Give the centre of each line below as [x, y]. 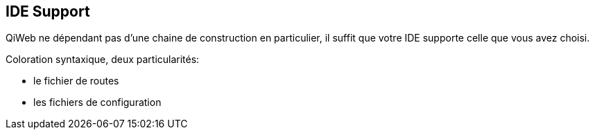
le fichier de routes [76, 81]
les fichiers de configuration [97, 102]
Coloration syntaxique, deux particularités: [103, 60]
